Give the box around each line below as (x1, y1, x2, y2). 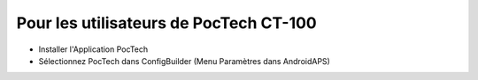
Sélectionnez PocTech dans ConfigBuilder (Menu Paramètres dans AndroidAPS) (38, 55, 331, 66)
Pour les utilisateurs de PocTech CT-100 (16, 13, 318, 33)
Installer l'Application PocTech (38, 44, 149, 55)
